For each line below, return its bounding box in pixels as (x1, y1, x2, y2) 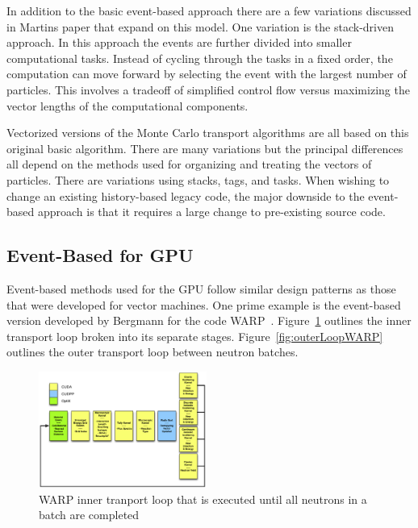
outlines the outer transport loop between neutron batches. (6, 343, 299, 360)
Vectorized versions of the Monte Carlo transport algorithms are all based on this (6, 124, 409, 141)
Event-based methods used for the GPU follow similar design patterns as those (6, 280, 396, 297)
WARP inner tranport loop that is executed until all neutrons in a (39, 490, 367, 507)
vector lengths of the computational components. (6, 97, 249, 114)
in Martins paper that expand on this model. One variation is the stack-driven (6, 18, 395, 35)
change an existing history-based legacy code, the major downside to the (6, 187, 365, 204)
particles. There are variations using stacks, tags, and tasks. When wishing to (6, 171, 390, 188)
